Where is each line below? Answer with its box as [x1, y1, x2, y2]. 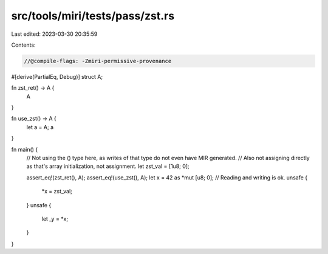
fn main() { [11, 145, 38, 153]
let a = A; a [26, 123, 54, 130]
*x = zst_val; [41, 188, 73, 195]
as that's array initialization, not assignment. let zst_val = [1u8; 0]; [26, 162, 190, 170]
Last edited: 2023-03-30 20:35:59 [11, 30, 98, 38]
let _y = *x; [41, 215, 69, 222]
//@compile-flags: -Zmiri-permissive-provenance [24, 58, 172, 64]
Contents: [11, 41, 36, 48]
